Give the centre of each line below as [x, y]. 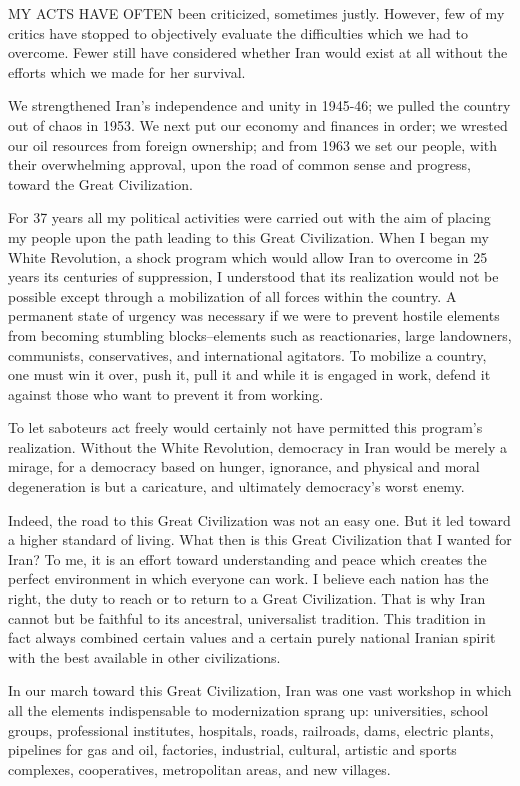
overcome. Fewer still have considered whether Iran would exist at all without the [258, 52]
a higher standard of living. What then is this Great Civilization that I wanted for [260, 539]
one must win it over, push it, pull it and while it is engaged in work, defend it [249, 374]
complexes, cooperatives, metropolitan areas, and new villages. [199, 768]
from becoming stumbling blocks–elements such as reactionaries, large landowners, [260, 334]
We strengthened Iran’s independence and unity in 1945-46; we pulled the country [259, 105]
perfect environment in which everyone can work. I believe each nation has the [248, 578]
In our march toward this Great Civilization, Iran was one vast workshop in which [260, 690]
